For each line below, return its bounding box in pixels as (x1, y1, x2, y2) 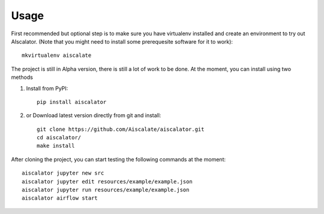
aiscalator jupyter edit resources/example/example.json (22, 178, 193, 185)
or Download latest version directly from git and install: (26, 112, 161, 119)
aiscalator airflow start (22, 195, 98, 201)
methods (11, 74, 33, 81)
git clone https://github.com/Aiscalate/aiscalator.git (37, 126, 205, 133)
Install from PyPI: (26, 84, 68, 92)
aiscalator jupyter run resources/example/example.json (22, 187, 190, 194)
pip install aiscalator (37, 99, 107, 105)
